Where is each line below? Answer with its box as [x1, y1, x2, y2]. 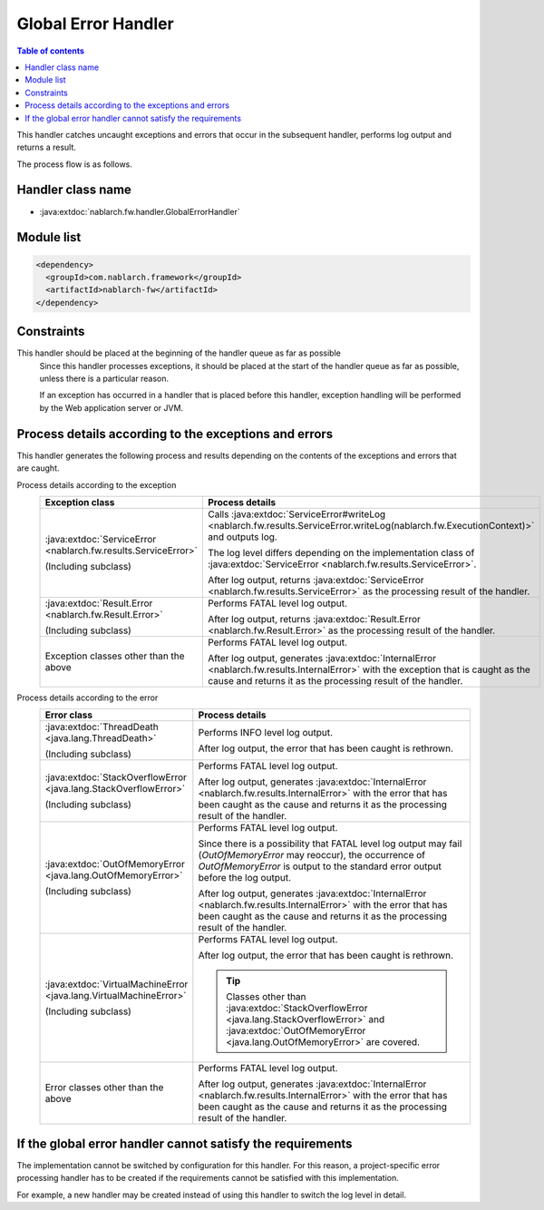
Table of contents [16, 45, 85, 56]
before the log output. [198, 872, 292, 884]
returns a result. [16, 141, 77, 153]
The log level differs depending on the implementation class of [207, 546, 475, 559]
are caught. [16, 463, 60, 473]
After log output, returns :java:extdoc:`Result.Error [207, 612, 422, 625]
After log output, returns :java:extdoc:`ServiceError [207, 573, 425, 586]
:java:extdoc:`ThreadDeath [44, 721, 159, 734]
